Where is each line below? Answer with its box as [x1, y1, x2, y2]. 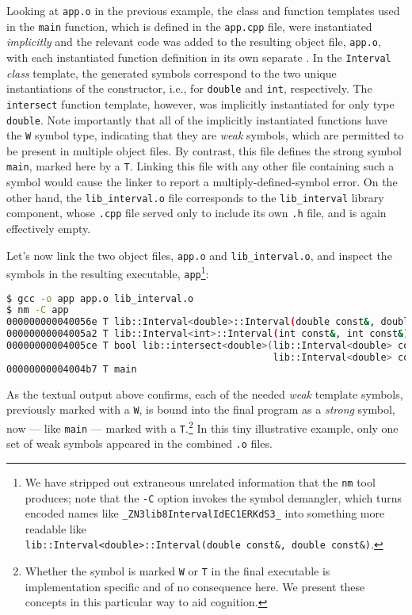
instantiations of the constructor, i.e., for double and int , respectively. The [6, 80, 372, 97]
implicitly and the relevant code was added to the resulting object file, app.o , [6, 33, 381, 50]
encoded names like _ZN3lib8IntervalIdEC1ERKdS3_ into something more [25, 505, 385, 521]
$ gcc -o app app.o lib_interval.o [6, 292, 194, 304]
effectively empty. [6, 220, 91, 236]
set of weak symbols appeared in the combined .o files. [6, 435, 273, 452]
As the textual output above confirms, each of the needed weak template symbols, [6, 385, 403, 402]
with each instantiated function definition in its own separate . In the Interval [6, 48, 391, 65]
